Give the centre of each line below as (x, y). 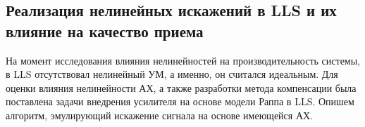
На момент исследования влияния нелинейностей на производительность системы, (183, 60)
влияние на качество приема (105, 31)
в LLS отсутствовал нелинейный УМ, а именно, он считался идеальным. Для (172, 74)
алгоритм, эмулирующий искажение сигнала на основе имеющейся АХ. (160, 115)
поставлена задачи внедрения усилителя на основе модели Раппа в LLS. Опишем (180, 101)
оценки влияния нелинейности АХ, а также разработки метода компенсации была (181, 87)
